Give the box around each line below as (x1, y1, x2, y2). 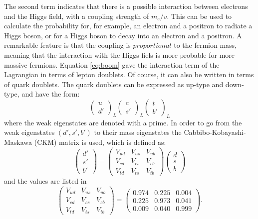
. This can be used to (167, 10, 232, 21)
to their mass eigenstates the (94, 127, 182, 137)
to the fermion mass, (174, 40, 237, 50)
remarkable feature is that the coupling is (4, 40, 131, 50)
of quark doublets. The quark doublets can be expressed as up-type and (4, 79, 224, 89)
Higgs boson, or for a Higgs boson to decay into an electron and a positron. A (4, 30, 242, 40)
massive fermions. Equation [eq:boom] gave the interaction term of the (4, 59, 220, 70)
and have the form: (21, 89, 80, 99)
